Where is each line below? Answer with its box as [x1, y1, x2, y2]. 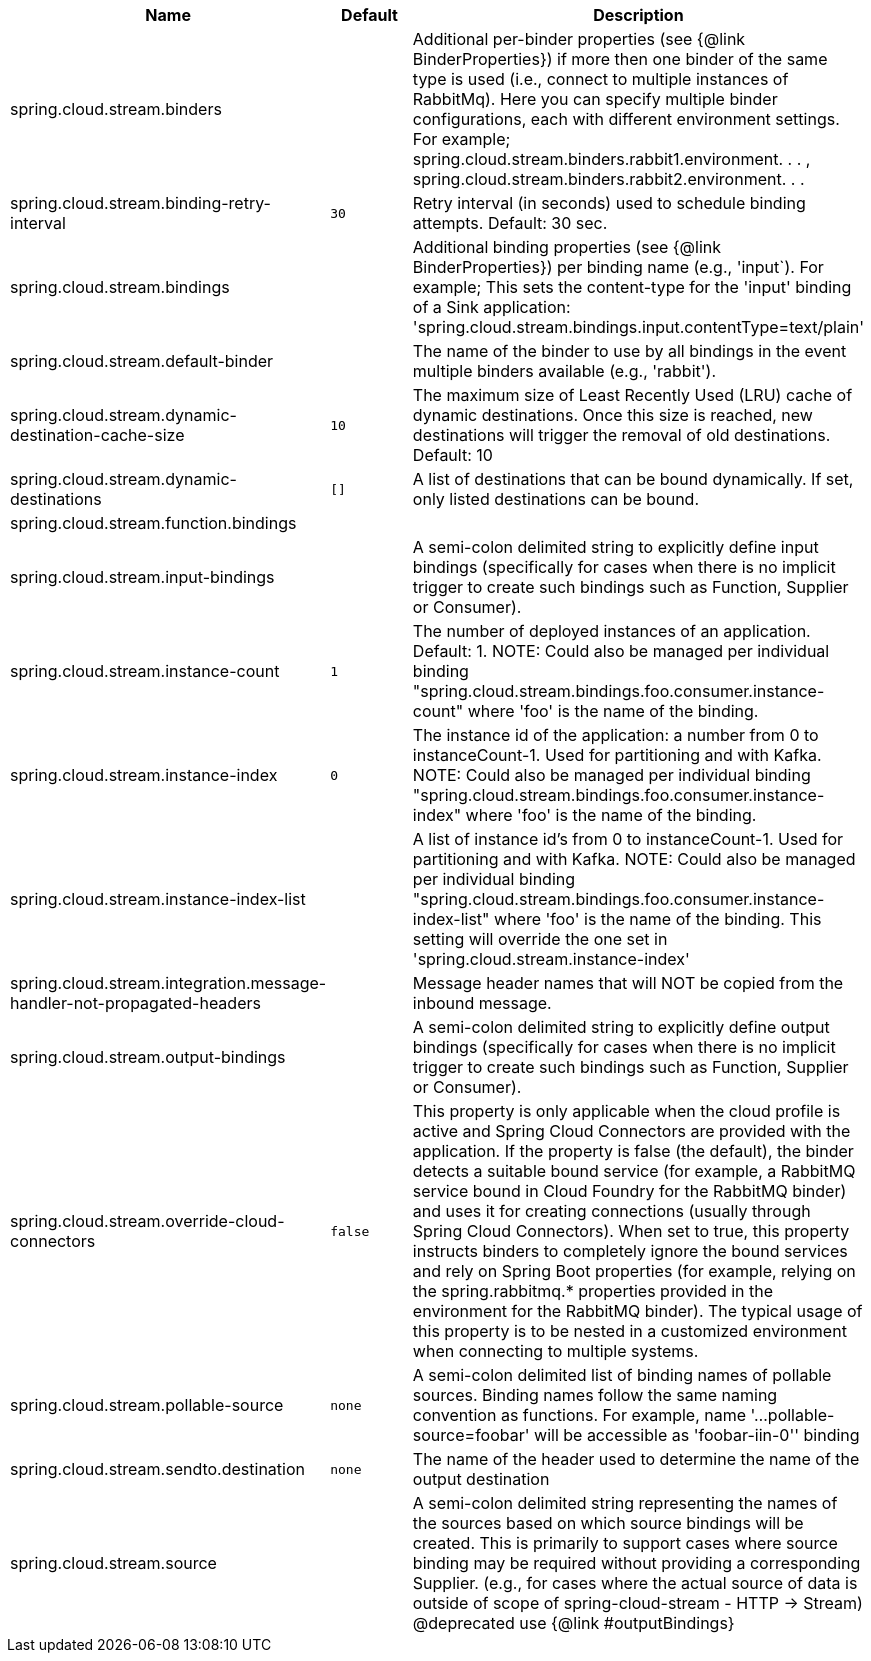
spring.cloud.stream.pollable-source [10, 1395, 284, 1415]
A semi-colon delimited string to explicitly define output [412, 1017, 830, 1037]
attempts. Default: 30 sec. [412, 213, 608, 233]
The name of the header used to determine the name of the [412, 1449, 860, 1469]
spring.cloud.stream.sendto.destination [10, 1459, 305, 1479]
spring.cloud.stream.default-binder [10, 351, 274, 371]
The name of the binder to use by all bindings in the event [412, 341, 847, 361]
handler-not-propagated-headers [10, 993, 261, 1013]
